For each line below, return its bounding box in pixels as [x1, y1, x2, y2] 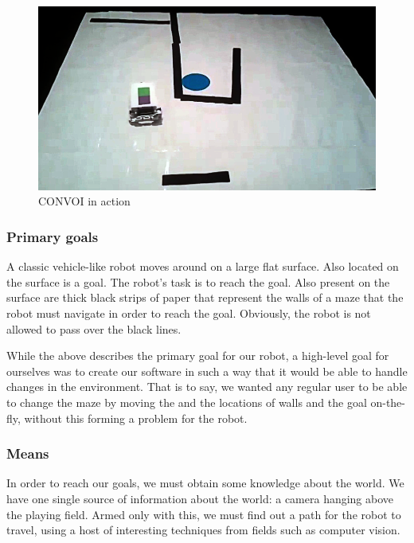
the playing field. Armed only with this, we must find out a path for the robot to [6, 506, 401, 522]
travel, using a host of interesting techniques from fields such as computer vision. [6, 522, 400, 538]
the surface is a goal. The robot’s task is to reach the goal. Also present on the [6, 273, 390, 290]
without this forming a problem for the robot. [24, 409, 248, 426]
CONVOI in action [38, 193, 131, 209]
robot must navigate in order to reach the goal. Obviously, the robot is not [6, 305, 371, 321]
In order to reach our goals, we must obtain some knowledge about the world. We [6, 475, 404, 491]
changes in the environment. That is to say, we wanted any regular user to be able [6, 378, 408, 395]
